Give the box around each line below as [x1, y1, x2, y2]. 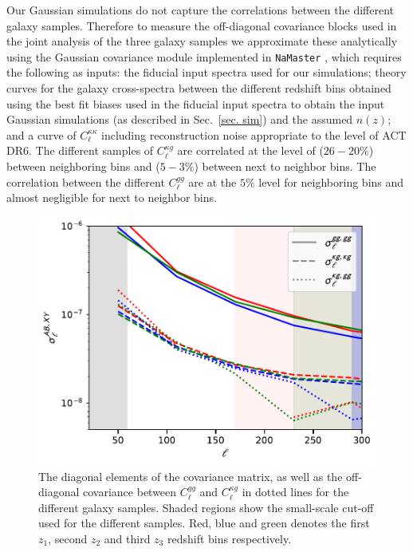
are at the [188, 173, 237, 190]
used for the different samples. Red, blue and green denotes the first [38, 515, 370, 531]
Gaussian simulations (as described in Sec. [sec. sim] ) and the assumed [6, 111, 353, 128]
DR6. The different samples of [6, 142, 154, 159]
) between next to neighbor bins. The [194, 158, 376, 174]
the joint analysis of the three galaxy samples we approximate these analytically [6, 33, 398, 49]
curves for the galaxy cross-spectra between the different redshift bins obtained [6, 80, 391, 97]
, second [48, 530, 88, 546]
